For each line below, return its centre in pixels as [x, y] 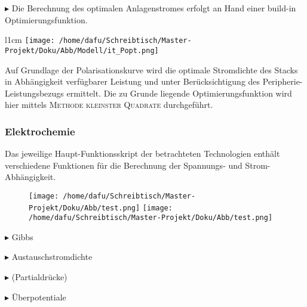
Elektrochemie [40, 131]
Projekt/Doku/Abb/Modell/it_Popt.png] [82, 50]
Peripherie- [283, 81]
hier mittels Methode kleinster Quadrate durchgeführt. [109, 105]
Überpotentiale [39, 297]
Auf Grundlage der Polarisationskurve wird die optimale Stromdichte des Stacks [151, 69]
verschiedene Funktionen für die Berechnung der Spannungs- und [124, 165]
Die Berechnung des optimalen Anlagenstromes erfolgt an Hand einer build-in [154, 8]
